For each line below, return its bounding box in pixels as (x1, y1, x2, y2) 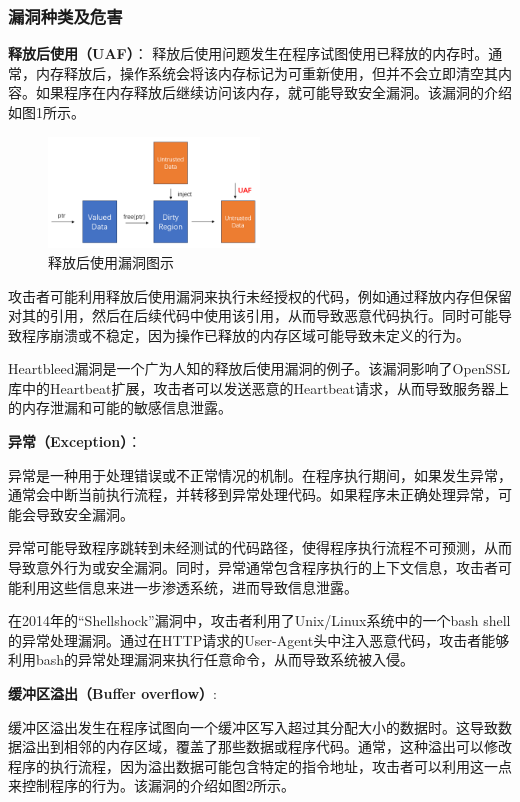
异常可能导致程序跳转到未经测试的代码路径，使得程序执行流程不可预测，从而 (8, 537, 512, 558)
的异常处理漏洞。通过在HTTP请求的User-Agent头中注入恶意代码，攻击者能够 (8, 629, 510, 650)
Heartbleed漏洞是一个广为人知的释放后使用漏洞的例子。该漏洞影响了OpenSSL (8, 358, 510, 379)
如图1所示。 (8, 102, 85, 122)
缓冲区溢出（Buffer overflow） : (8, 683, 217, 704)
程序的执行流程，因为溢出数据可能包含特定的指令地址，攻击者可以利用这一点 (8, 755, 512, 776)
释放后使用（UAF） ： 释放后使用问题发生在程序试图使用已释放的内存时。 (8, 43, 489, 64)
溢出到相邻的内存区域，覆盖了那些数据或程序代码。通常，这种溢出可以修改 (21, 736, 512, 757)
